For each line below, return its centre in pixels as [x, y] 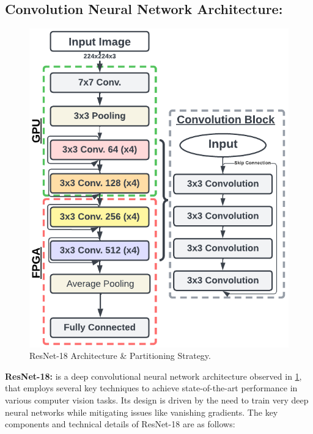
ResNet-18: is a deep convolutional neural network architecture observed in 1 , [153, 376]
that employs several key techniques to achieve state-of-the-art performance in [151, 388]
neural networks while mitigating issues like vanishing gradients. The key [142, 412]
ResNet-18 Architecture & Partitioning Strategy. [120, 356]
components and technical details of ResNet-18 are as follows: [120, 424]
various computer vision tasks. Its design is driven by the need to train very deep [157, 400]
